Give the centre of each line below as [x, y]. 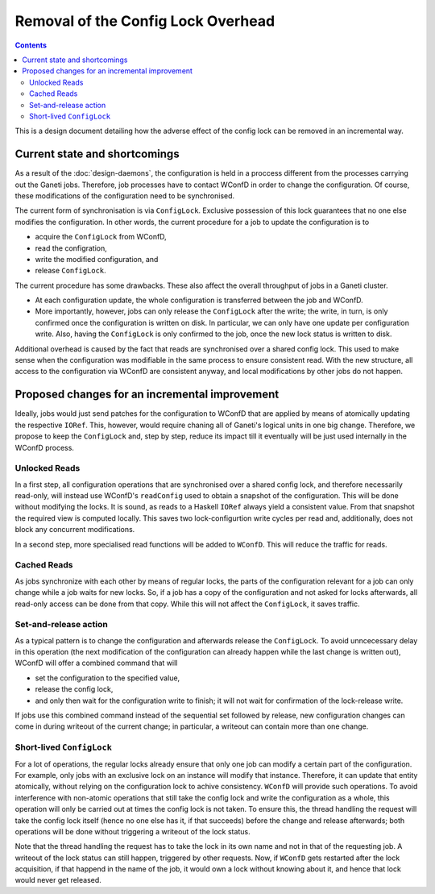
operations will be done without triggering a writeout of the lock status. [133, 831]
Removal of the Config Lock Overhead [145, 21]
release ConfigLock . [70, 271]
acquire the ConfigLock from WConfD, [101, 237]
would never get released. [58, 880]
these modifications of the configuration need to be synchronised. [125, 195]
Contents [31, 45]
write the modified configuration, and [97, 259]
